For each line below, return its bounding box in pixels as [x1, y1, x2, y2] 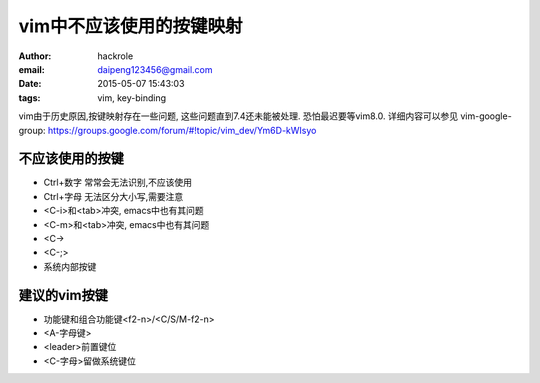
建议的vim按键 [18, 286, 109, 304]
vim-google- [460, 110, 512, 122]
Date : [18, 78, 42, 90]
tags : [18, 91, 41, 104]
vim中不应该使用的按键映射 [18, 15, 243, 37]
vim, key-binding [97, 91, 167, 104]
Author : [18, 50, 52, 62]
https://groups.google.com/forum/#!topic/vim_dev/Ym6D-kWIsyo [47, 124, 317, 136]
